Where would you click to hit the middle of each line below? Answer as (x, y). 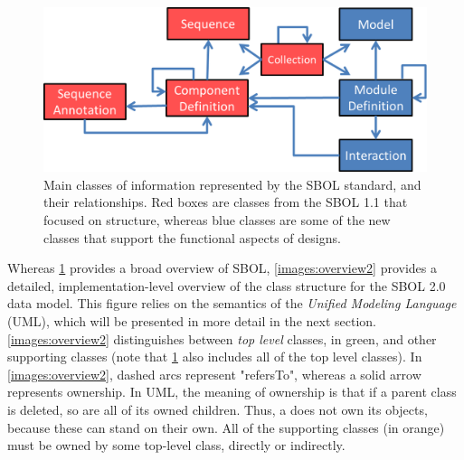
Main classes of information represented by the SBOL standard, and (232, 184)
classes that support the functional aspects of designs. (192, 237)
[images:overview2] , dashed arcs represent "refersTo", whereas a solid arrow (214, 374)
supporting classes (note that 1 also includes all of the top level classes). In (215, 357)
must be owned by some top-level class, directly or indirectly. (176, 445)
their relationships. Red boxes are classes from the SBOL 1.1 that (226, 202)
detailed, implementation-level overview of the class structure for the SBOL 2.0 (227, 285)
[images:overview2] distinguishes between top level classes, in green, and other (222, 338)
